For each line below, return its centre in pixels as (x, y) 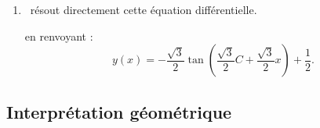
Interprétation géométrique (119, 111)
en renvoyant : (59, 36)
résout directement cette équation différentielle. (144, 9)
